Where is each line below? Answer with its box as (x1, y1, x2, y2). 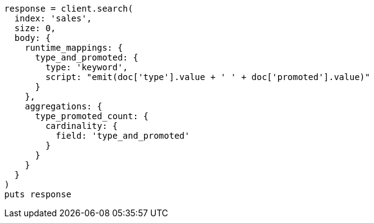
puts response (4, 189, 71, 199)
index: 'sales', (14, 13, 92, 23)
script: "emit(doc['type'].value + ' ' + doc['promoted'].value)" (45, 72, 370, 82)
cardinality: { (45, 121, 118, 131)
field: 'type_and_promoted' (56, 131, 190, 141)
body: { (14, 33, 51, 43)
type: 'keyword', (45, 62, 128, 72)
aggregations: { (24, 101, 103, 111)
